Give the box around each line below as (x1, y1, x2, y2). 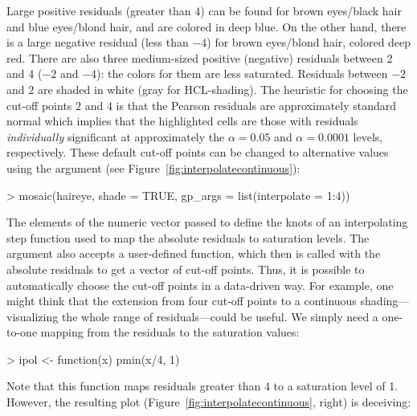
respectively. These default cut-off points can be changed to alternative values (6, 144, 389, 161)
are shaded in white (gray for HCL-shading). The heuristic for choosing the (37, 80, 408, 97)
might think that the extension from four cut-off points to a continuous (6, 292, 357, 309)
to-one (6, 324, 38, 341)
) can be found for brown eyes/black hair (200, 2, 402, 18)
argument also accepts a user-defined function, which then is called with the (6, 245, 381, 262)
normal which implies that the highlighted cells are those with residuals (6, 112, 358, 129)
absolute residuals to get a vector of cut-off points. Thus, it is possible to (6, 260, 365, 277)
